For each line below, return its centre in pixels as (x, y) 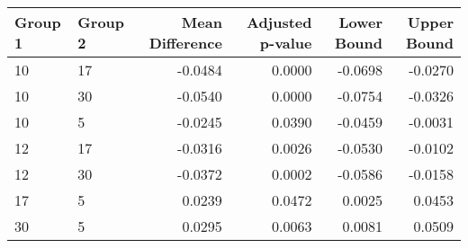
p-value (286, 43)
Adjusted (279, 22)
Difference (185, 43)
